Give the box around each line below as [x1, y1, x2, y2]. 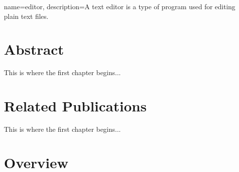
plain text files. [4, 11, 49, 21]
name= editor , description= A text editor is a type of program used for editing [4, 1, 236, 11]
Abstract [4, 39, 64, 59]
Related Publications [4, 96, 147, 116]
